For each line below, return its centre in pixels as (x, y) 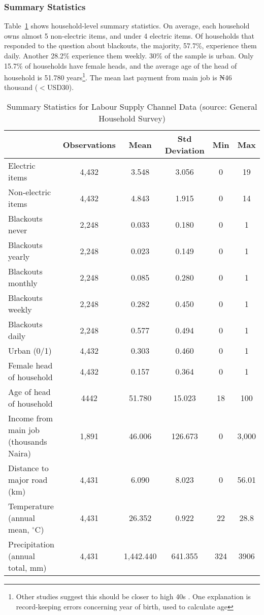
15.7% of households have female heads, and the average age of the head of (121, 65)
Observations (89, 144)
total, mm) (27, 568)
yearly (19, 257)
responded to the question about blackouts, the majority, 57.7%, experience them (130, 45)
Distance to (28, 468)
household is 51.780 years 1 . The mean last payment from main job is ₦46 (118, 76)
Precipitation (31, 544)
